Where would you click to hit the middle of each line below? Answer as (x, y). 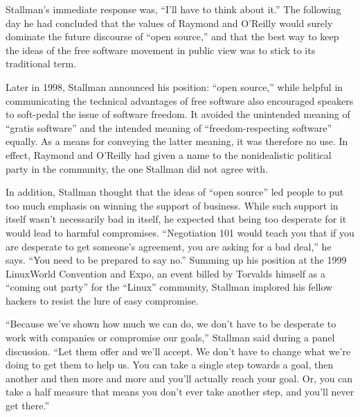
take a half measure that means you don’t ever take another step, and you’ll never (180, 392)
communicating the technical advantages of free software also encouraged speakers (180, 100)
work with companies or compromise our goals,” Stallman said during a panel (170, 338)
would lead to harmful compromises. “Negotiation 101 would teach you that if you (180, 232)
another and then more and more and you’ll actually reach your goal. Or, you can (179, 378)
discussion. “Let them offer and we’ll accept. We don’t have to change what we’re (178, 351)
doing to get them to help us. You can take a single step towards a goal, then (170, 365)
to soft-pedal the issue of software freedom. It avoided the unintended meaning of (178, 114)
